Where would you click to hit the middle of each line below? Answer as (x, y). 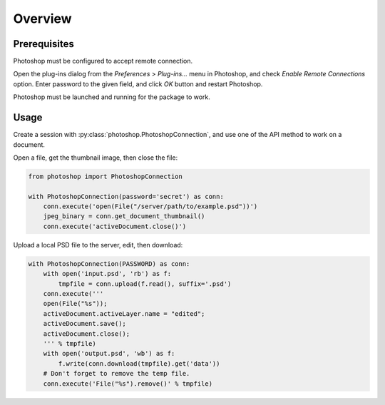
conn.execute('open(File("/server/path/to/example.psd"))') (150, 206)
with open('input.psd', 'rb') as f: (107, 274)
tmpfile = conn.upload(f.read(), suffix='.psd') (145, 284)
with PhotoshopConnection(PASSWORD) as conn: (109, 263)
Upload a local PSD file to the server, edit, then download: (98, 245)
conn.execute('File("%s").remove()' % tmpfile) (128, 384)
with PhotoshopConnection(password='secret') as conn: (126, 196)
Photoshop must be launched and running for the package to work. (112, 97)
